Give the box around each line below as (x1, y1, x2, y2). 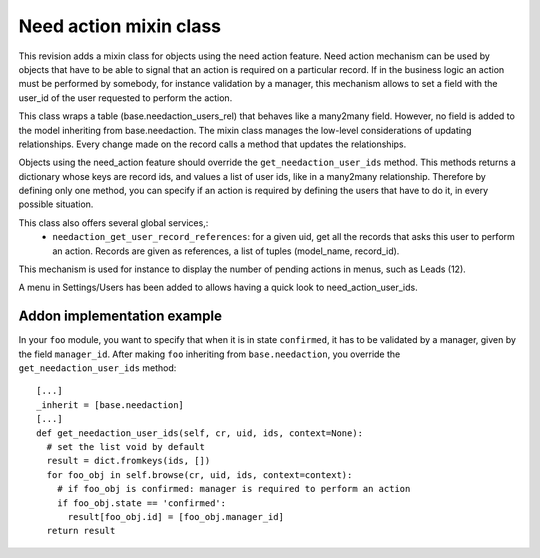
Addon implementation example (18, 308, 222, 325)
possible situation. (18, 198, 94, 210)
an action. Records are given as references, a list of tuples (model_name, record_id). (52, 245, 400, 257)
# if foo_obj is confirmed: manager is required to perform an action (56, 483, 411, 495)
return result (46, 525, 116, 537)
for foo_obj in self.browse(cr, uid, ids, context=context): (46, 469, 353, 480)
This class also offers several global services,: (18, 216, 209, 229)
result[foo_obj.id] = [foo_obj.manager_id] (67, 511, 285, 522)
